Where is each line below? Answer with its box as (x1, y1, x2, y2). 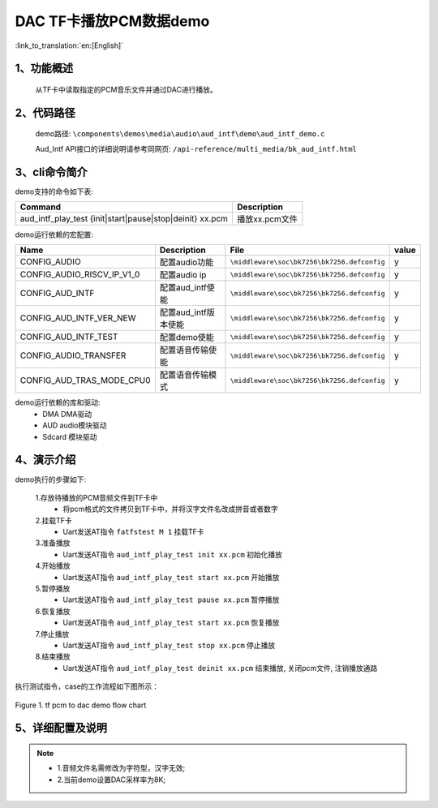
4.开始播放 (35, 561, 71, 571)
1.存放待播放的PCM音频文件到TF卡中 (35, 492, 158, 502)
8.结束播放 (35, 651, 71, 661)
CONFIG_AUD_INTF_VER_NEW (19, 312, 136, 324)
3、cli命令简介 (15, 165, 88, 178)
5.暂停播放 (35, 584, 71, 594)
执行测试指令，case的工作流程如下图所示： (15, 681, 160, 691)
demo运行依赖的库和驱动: (15, 398, 101, 407)
